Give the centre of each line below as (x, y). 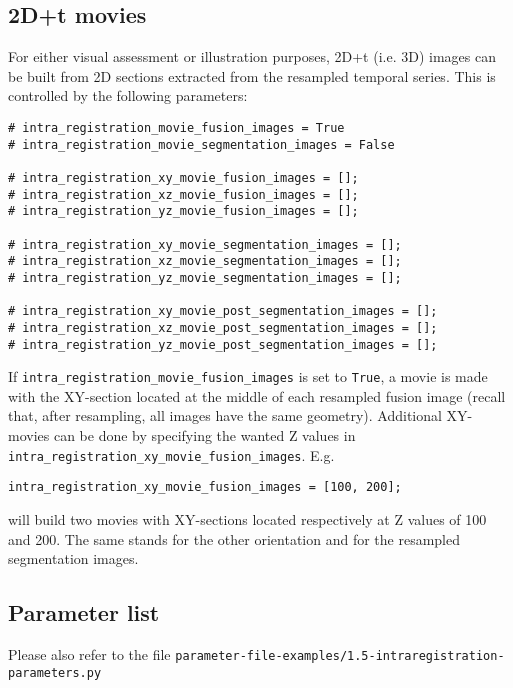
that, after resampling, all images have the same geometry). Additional (225, 415)
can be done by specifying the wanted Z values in (204, 435)
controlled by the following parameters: (128, 95)
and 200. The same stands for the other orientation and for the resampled (234, 538)
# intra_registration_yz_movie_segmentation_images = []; (205, 277)
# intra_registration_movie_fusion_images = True (176, 127)
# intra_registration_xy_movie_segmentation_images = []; (205, 244)
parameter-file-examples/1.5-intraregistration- (340, 655)
